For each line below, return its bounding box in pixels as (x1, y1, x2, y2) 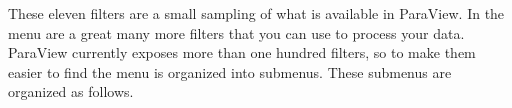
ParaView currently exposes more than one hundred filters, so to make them (8, 42, 476, 63)
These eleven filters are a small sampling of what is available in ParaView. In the (8, 3, 505, 23)
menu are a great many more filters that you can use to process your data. (8, 22, 465, 43)
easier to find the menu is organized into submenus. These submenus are (8, 61, 452, 82)
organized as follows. (8, 81, 134, 102)
